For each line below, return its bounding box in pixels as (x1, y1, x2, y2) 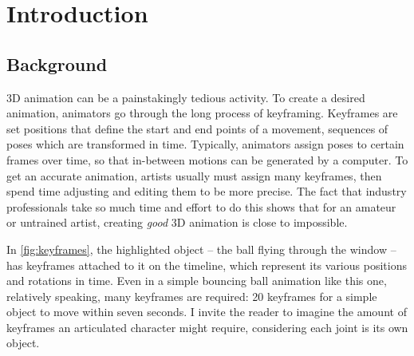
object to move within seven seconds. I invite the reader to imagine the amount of (6, 303, 407, 320)
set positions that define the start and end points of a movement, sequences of (6, 120, 388, 136)
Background (6, 51, 108, 76)
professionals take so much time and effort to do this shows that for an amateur (6, 198, 396, 215)
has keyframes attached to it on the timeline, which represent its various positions (6, 256, 407, 273)
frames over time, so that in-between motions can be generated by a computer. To (6, 151, 408, 168)
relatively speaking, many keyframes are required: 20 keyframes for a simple (6, 287, 377, 304)
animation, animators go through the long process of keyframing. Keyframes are (6, 105, 398, 121)
